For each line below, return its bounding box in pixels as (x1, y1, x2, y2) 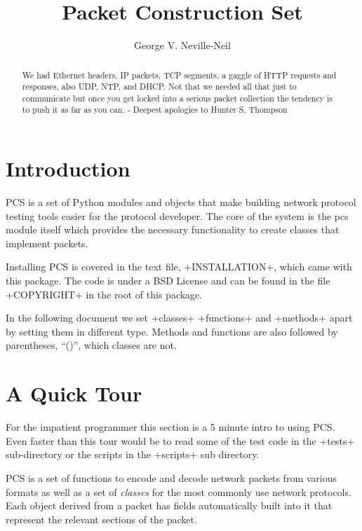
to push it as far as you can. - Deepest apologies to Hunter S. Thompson (22, 104, 288, 116)
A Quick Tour (6, 379, 142, 408)
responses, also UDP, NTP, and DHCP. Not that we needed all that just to (22, 81, 297, 92)
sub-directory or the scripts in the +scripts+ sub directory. (6, 447, 260, 462)
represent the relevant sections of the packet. (6, 511, 197, 526)
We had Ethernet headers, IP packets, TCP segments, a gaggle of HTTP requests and (22, 69, 337, 81)
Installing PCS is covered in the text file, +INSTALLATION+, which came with (6, 259, 352, 274)
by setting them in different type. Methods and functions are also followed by (6, 324, 338, 338)
